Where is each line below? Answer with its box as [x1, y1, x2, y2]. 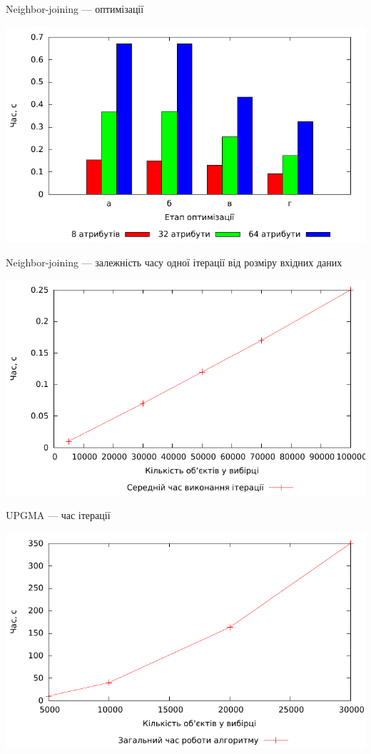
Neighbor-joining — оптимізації [6, 1, 144, 16]
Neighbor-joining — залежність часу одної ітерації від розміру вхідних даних [6, 254, 342, 269]
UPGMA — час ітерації [6, 508, 111, 523]
